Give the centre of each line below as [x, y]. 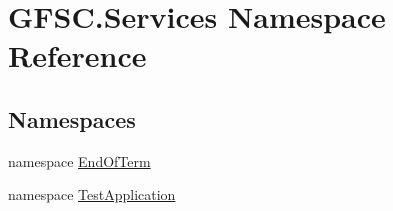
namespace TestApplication [92, 194]
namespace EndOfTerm [79, 160]
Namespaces [72, 118]
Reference [77, 55]
